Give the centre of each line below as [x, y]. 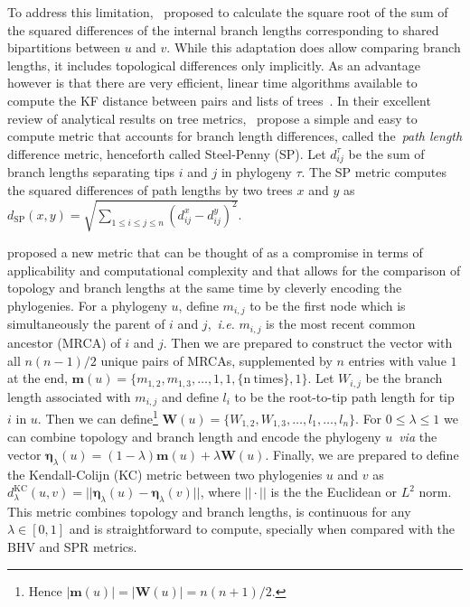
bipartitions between [64, 47]
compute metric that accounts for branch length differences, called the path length [235, 136]
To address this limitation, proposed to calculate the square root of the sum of [228, 12]
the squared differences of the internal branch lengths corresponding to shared [223, 29]
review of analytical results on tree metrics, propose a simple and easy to [212, 118]
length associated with [69, 396]
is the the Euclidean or [334, 492]
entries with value [397, 360]
